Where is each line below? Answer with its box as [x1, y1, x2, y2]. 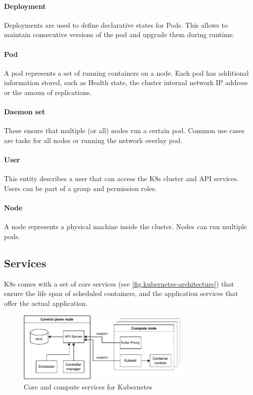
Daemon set [4, 106, 45, 117]
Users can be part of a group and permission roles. [4, 183, 157, 193]
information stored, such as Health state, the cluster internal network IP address [4, 77, 248, 88]
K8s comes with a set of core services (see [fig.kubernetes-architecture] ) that [4, 278, 234, 289]
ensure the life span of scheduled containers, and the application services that [4, 288, 238, 298]
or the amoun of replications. [4, 87, 92, 97]
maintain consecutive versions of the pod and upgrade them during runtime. [4, 29, 235, 40]
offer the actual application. [4, 297, 88, 308]
